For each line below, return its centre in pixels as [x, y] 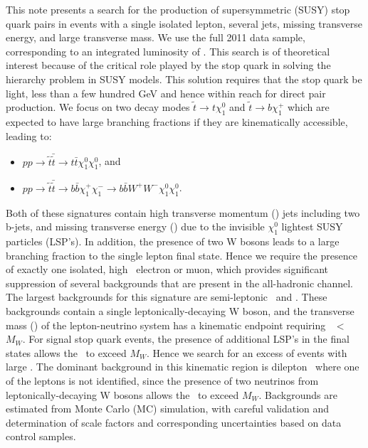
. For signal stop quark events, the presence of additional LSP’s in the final [186, 339]
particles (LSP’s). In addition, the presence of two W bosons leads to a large [173, 241]
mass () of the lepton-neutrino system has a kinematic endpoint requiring [166, 325]
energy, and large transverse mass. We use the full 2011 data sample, [156, 37]
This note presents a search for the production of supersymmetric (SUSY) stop [178, 9]
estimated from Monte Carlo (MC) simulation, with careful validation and [168, 409]
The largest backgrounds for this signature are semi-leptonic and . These [167, 297]
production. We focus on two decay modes [98, 107]
